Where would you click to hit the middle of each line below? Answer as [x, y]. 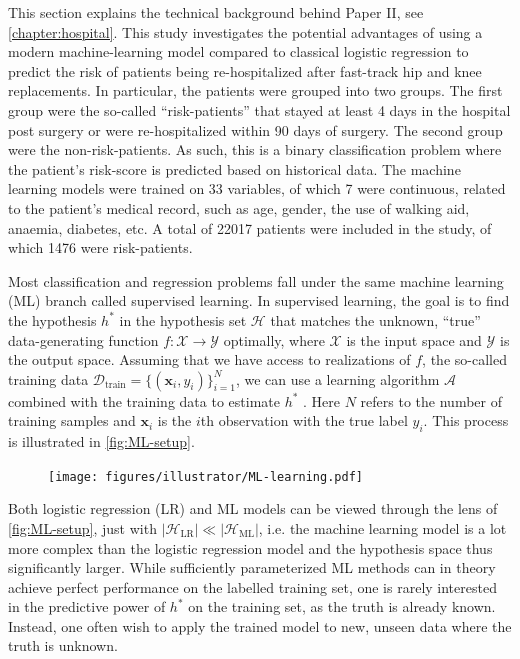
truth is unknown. [63, 645]
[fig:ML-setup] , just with [82, 527]
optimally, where [274, 339]
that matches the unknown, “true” [375, 319]
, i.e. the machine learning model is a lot [382, 527]
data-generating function [83, 339]
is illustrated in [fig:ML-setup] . [101, 441]
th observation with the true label [304, 420]
